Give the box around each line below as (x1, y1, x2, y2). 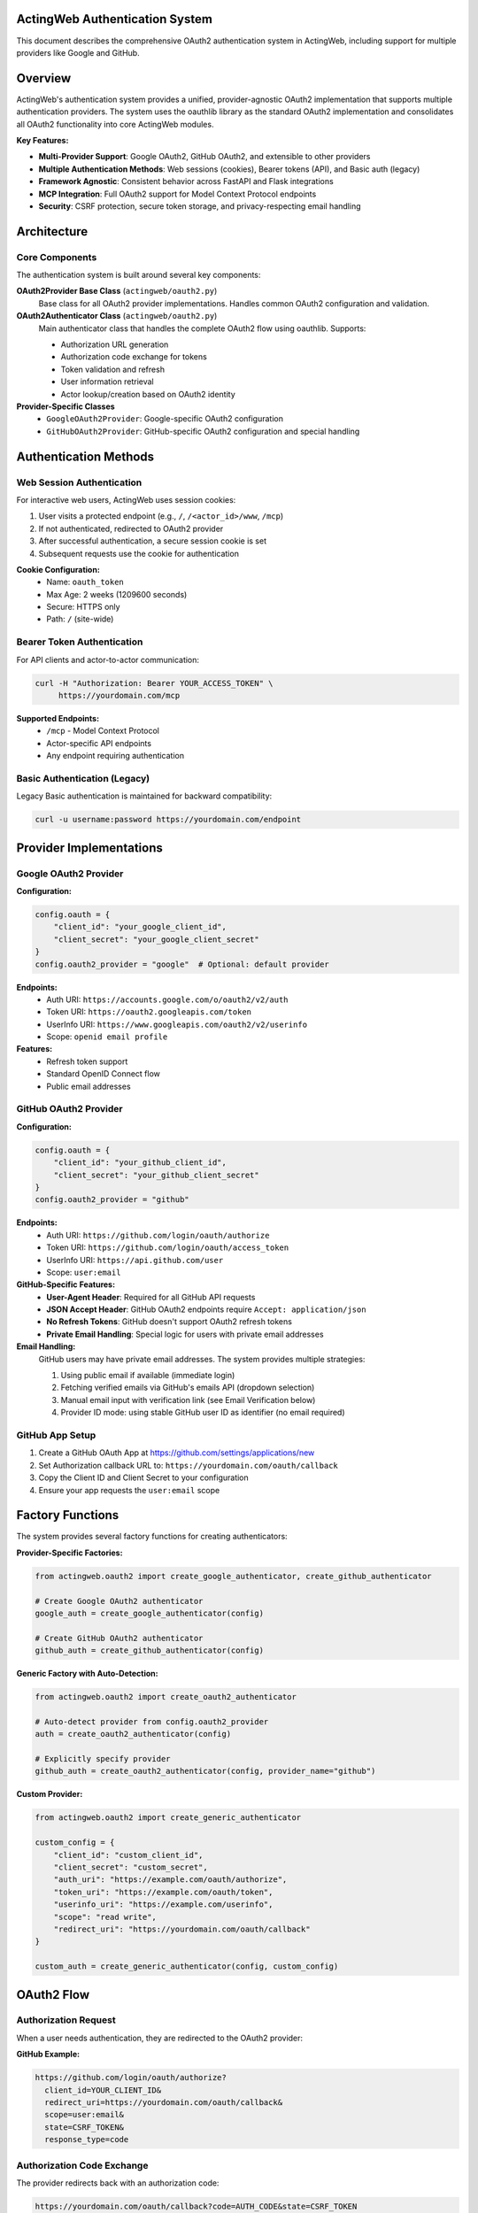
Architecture (16, 224, 89, 239)
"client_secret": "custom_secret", (53, 1862, 208, 1872)
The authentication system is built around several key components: (16, 270, 261, 281)
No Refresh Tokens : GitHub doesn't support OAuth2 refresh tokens (46, 1316, 292, 1327)
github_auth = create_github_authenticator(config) (35, 1646, 265, 1655)
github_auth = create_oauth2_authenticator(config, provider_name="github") (35, 1766, 376, 1777)
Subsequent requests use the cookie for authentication (38, 548, 239, 559)
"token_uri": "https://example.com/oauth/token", (53, 1886, 274, 1897)
